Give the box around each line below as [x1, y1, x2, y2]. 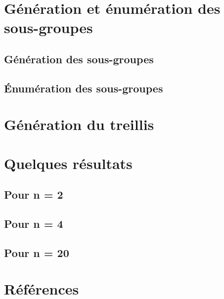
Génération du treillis [4, 114, 154, 134]
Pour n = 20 [4, 245, 69, 260]
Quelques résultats [4, 153, 133, 173]
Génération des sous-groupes [4, 51, 154, 66]
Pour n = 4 [4, 216, 63, 231]
